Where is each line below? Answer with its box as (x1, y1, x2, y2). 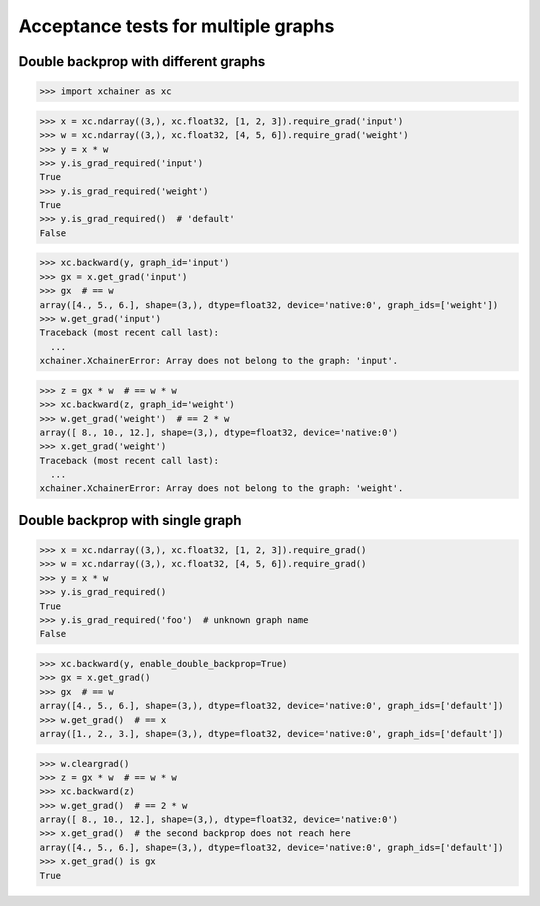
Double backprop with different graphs (18, 53, 266, 70)
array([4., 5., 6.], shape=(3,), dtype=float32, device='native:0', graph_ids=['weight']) (39, 299, 499, 310)
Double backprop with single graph (18, 511, 242, 529)
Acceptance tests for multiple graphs (18, 15, 335, 37)
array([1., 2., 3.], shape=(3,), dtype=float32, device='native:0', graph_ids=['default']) (39, 728, 504, 739)
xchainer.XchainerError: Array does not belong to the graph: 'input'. (39, 355, 399, 367)
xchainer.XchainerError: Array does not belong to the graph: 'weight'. (39, 483, 404, 494)
